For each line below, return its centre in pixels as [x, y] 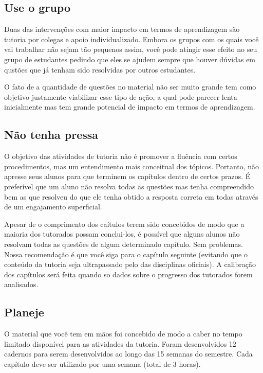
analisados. [21, 284]
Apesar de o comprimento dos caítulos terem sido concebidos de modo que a [124, 224]
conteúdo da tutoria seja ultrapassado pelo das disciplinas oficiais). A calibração [130, 264]
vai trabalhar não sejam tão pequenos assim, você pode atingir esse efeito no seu [131, 49]
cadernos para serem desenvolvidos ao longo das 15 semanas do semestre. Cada [128, 354]
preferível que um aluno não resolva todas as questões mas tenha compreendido [129, 186]
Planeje [24, 312]
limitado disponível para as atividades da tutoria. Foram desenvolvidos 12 [120, 343]
